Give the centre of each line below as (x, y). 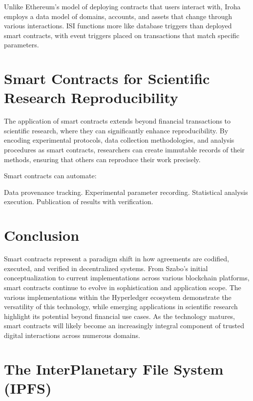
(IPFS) (28, 388)
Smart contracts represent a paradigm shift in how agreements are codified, (117, 259)
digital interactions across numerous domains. (72, 335)
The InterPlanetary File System (114, 369)
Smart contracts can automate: (50, 176)
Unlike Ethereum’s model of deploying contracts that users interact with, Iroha (122, 6)
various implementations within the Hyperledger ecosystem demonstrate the (118, 297)
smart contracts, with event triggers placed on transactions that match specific (122, 35)
